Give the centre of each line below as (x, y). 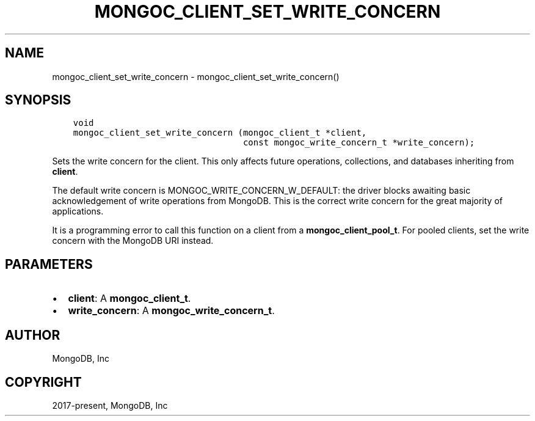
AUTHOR (33, 335)
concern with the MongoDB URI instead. (133, 241)
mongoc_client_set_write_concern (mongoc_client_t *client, (220, 133)
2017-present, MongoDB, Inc (110, 405)
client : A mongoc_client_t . (129, 298)
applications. (78, 211)
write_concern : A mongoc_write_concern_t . (171, 311)
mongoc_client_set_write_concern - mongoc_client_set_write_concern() (196, 76)
